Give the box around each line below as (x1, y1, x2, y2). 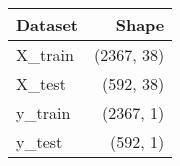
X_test (16, 72, 66, 95)
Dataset (16, 13, 79, 36)
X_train (16, 43, 74, 66)
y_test (16, 130, 63, 153)
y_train (16, 101, 71, 124)
